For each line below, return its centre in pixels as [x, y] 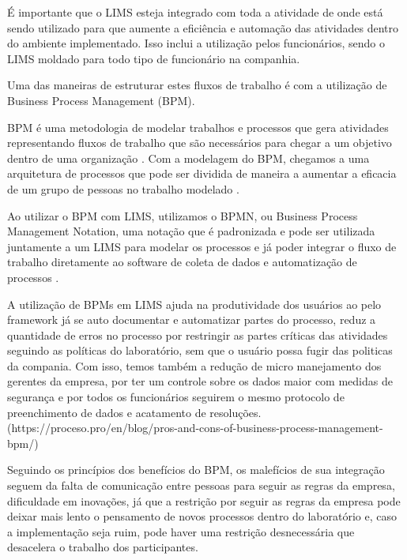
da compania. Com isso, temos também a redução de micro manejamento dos [194, 365]
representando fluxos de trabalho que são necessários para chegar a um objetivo [200, 143]
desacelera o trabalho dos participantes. [103, 547]
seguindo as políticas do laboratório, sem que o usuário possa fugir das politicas [200, 350]
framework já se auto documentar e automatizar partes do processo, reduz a [192, 319]
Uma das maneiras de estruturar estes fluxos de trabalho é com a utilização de [197, 85]
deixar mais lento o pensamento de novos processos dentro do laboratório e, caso [202, 516]
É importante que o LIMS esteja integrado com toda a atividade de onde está [195, 12]
